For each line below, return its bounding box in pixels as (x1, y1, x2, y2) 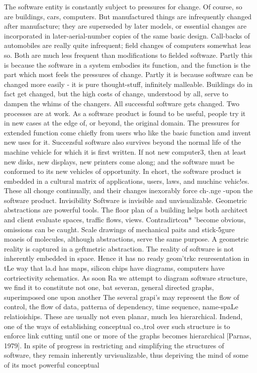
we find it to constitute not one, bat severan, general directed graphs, (4, 282, 214, 292)
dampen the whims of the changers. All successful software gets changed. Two (4, 98, 240, 108)
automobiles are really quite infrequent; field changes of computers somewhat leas (4, 40, 251, 50)
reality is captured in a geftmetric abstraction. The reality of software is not (4, 243, 234, 253)
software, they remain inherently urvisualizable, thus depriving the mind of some (4, 350, 249, 360)
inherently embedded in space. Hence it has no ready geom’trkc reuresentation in (4, 253, 250, 263)
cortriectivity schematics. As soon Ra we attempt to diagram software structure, (4, 272, 248, 283)
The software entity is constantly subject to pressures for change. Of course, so (4, 1, 242, 11)
